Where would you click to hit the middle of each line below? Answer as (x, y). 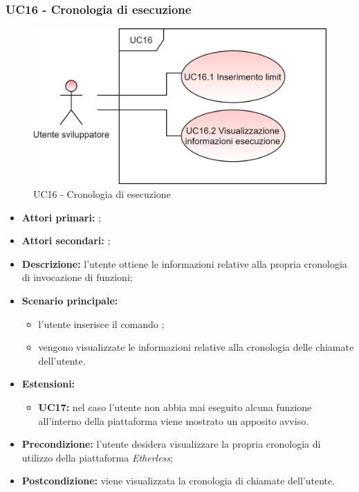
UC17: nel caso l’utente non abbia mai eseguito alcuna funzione (175, 407)
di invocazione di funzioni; (77, 277)
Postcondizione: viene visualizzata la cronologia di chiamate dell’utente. (178, 481)
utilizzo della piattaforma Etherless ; (97, 457)
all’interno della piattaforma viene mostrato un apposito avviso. (174, 420)
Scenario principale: (70, 301)
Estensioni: (48, 384)
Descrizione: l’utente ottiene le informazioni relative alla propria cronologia (184, 263)
